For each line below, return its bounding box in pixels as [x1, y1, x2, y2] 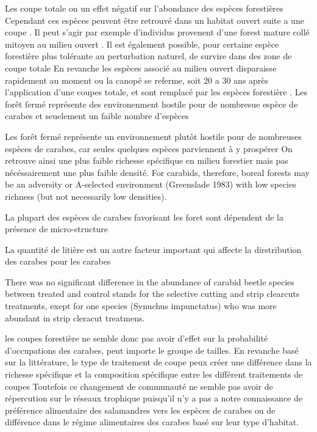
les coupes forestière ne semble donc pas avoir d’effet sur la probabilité [5, 332, 268, 345]
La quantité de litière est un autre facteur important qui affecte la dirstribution [5, 243, 302, 255]
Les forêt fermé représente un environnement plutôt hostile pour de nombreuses [5, 130, 302, 142]
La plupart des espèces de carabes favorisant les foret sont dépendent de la [5, 210, 284, 223]
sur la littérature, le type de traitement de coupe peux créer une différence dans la [5, 356, 312, 368]
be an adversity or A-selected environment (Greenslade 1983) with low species [5, 178, 296, 191]
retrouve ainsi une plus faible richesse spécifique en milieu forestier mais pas [5, 154, 288, 167]
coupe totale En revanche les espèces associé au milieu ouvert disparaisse [5, 61, 277, 74]
